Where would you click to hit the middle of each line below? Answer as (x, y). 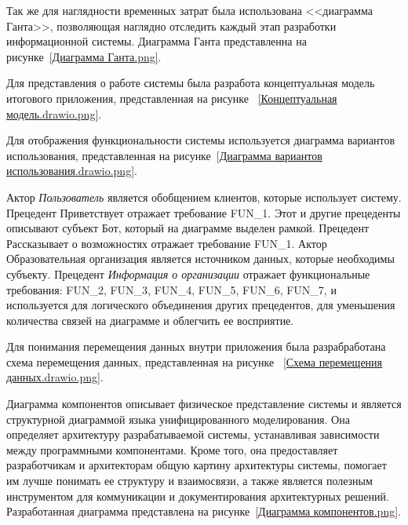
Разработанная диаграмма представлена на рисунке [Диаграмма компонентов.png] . (204, 511)
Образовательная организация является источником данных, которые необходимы (200, 259)
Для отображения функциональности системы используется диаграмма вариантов (201, 140)
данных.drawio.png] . (55, 377)
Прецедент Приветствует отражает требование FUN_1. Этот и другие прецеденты (204, 212)
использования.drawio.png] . (72, 171)
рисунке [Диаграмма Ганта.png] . (84, 56)
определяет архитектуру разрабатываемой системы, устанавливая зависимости (193, 434)
